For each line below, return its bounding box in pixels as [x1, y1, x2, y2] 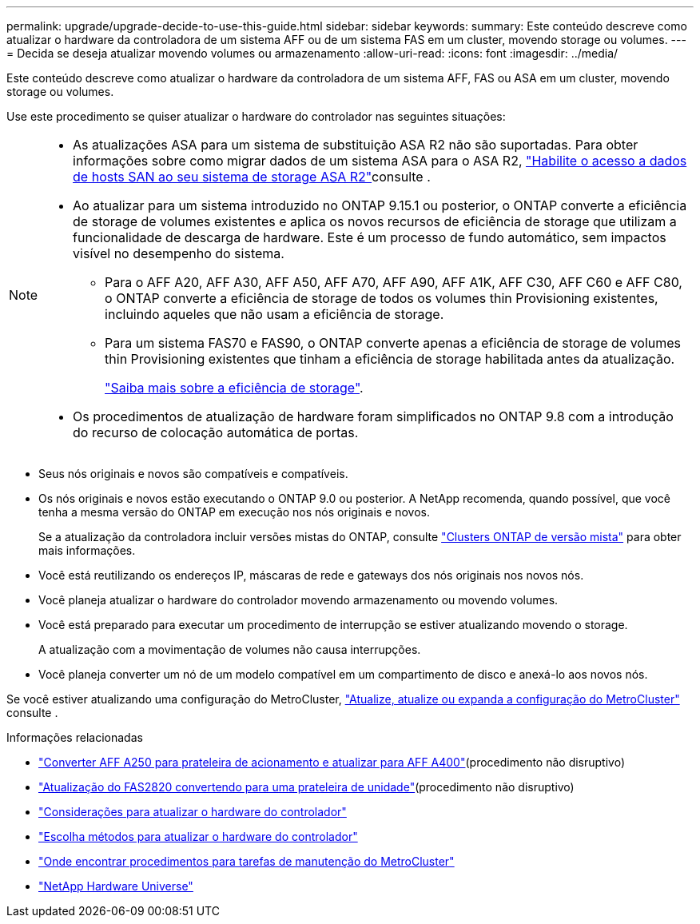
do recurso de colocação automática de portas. [73, 424, 359, 440]
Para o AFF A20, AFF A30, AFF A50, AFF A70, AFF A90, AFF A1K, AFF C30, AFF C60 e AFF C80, [105, 274, 682, 290]
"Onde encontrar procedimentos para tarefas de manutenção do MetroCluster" [38, 854, 455, 868]
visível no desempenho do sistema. [73, 245, 284, 261]
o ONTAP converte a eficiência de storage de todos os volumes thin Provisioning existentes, [105, 290, 658, 306]
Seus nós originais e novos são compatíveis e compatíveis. [38, 467, 348, 480]
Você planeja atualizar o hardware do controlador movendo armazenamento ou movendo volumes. [38, 593, 559, 607]
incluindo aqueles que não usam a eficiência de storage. [105, 306, 444, 322]
